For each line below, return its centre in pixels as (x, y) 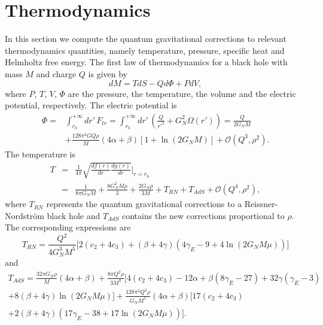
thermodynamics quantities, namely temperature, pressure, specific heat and (145, 50)
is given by (108, 73)
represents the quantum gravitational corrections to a (144, 204)
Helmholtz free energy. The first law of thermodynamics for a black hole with (146, 62)
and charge (56, 73)
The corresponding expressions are (68, 227)
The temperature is (40, 154)
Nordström (25, 215)
